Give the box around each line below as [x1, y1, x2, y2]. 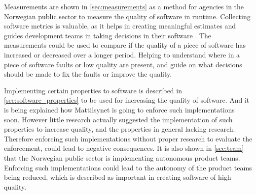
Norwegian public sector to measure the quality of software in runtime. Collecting [4, 11, 251, 21]
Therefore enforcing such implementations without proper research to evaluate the [4, 133, 253, 143]
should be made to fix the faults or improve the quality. [4, 69, 172, 79]
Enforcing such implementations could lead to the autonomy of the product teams [4, 162, 252, 172]
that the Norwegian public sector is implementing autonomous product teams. [4, 152, 240, 163]
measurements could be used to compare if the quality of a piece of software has [4, 40, 246, 50]
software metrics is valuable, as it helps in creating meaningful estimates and [4, 21, 236, 31]
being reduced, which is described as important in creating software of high [4, 172, 231, 182]
